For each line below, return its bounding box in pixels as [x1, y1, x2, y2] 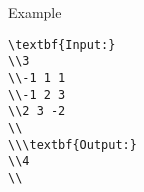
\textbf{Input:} [8, 37, 116, 52]
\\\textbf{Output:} [8, 137, 137, 152]
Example [8, 2, 62, 22]
